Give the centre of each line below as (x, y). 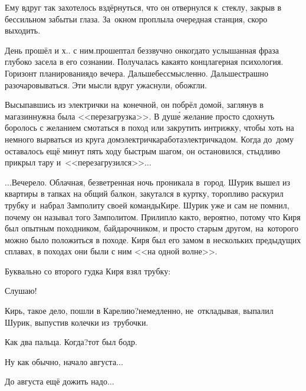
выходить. (23, 30)
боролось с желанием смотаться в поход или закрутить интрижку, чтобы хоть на (149, 127)
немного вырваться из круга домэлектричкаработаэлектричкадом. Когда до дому (149, 139)
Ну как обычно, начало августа (61, 361)
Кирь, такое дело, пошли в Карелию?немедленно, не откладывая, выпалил (139, 311)
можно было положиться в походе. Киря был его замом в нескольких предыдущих (153, 239)
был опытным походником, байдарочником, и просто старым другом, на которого (152, 228)
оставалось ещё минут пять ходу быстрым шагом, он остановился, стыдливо (143, 150)
